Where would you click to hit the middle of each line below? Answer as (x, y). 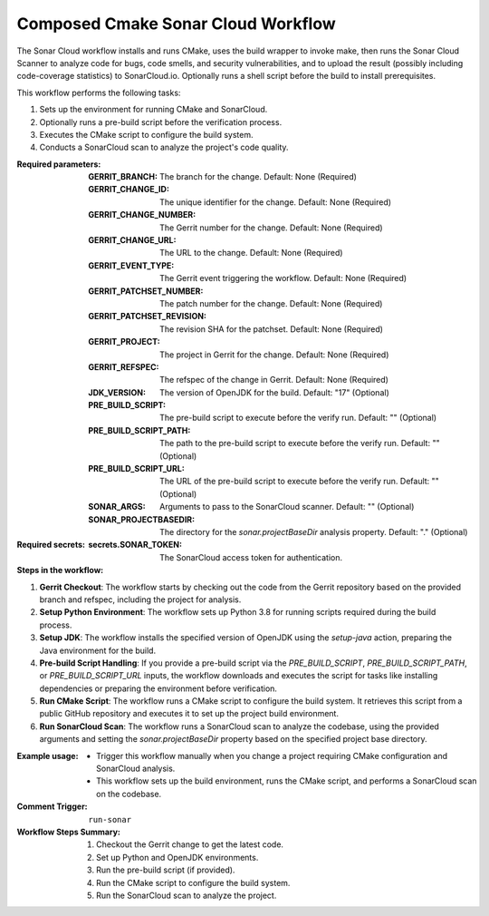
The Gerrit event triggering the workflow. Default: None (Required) (283, 278)
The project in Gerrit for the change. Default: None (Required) (274, 355)
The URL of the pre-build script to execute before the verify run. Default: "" (299, 482)
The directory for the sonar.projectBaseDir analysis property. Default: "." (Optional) (314, 532)
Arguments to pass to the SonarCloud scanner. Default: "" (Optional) (287, 507)
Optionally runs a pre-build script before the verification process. (161, 122)
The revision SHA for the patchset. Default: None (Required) (272, 329)
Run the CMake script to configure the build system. (193, 882)
